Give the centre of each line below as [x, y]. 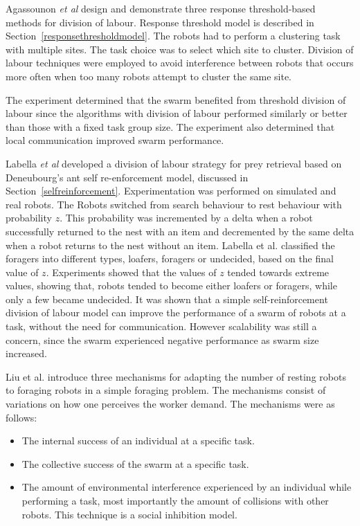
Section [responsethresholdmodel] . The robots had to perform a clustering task [173, 36]
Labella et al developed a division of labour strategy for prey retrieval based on [174, 163]
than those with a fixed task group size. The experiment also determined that [170, 126]
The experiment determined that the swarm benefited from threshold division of [176, 99]
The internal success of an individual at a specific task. [138, 441]
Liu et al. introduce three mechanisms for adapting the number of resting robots [176, 376]
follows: [21, 417]
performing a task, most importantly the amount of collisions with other [175, 500]
